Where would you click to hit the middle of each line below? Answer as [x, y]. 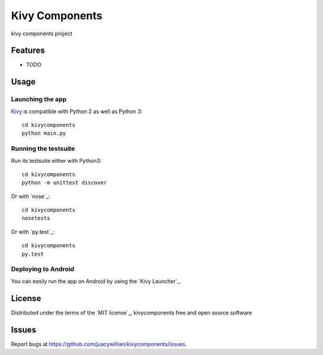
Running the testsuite [43, 148]
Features [28, 51]
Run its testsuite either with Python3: [56, 160]
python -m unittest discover [64, 183]
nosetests [36, 218]
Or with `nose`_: [31, 196]
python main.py [44, 133]
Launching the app [39, 99]
